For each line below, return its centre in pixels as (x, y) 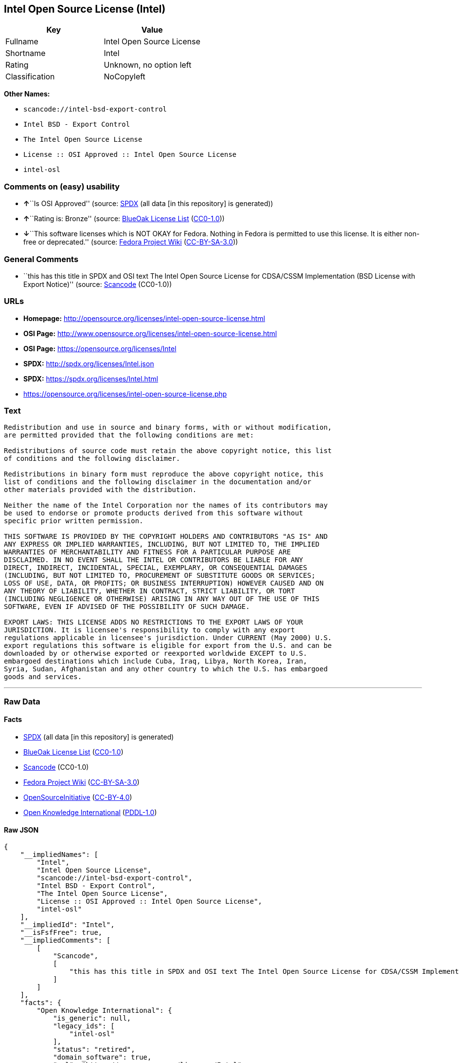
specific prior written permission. (74, 521)
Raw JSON (21, 830)
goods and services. (43, 677)
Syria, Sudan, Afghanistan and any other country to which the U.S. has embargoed (166, 669)
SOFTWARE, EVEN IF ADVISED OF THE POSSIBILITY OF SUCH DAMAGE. (127, 607)
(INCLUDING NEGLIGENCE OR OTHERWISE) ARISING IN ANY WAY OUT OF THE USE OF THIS (162, 599)
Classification (30, 77)
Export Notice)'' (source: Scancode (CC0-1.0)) (98, 284)
